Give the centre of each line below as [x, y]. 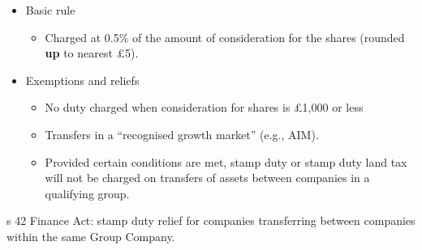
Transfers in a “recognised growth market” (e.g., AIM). [182, 134]
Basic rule [50, 10]
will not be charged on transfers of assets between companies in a [207, 178]
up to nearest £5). [92, 53]
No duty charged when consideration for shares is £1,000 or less [204, 107]
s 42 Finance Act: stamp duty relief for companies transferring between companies [211, 220]
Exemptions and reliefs [82, 80]
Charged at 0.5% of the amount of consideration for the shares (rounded [225, 37]
